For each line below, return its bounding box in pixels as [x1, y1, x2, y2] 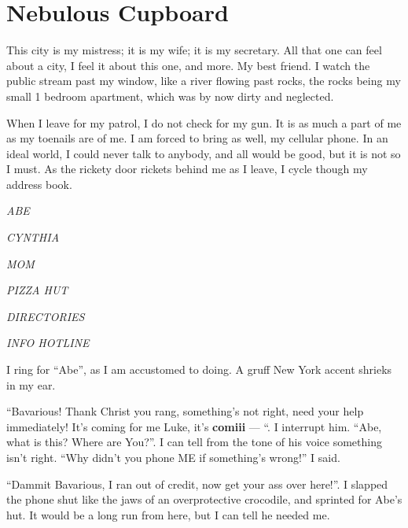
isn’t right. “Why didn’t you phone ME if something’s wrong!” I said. [6, 449, 340, 465]
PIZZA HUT [6, 282, 68, 298]
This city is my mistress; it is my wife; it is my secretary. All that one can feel [6, 42, 382, 58]
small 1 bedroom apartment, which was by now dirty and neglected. [6, 87, 334, 104]
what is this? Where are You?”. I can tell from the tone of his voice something [6, 434, 382, 450]
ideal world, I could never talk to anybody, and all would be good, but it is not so [6, 145, 401, 161]
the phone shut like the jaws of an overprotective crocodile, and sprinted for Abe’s [6, 491, 402, 508]
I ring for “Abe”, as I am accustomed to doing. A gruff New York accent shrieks [6, 361, 392, 378]
